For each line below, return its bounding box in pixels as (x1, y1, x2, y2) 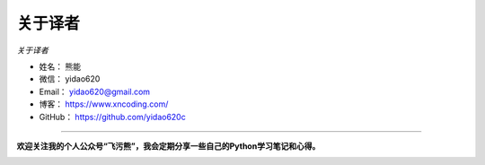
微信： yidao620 (39, 74, 101, 84)
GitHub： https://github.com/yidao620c (39, 111, 186, 122)
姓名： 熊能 (39, 61, 81, 72)
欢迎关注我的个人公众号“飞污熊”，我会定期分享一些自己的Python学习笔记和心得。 (16, 140, 321, 152)
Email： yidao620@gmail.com (39, 86, 151, 97)
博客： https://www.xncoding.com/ (39, 99, 169, 109)
